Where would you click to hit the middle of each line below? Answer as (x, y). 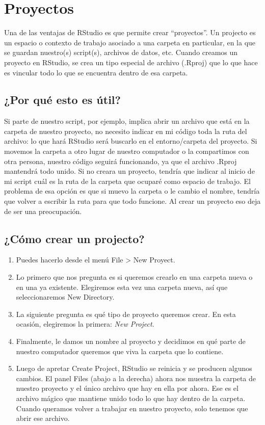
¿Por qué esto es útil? (62, 100)
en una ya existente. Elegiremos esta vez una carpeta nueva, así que (122, 287)
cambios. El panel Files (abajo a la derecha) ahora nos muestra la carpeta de (136, 378)
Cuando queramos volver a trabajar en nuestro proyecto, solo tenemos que (132, 408)
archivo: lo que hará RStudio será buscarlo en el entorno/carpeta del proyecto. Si (131, 141)
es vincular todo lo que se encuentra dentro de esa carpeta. (96, 72)
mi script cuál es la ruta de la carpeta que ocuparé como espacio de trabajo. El (127, 181)
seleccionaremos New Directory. (65, 297)
